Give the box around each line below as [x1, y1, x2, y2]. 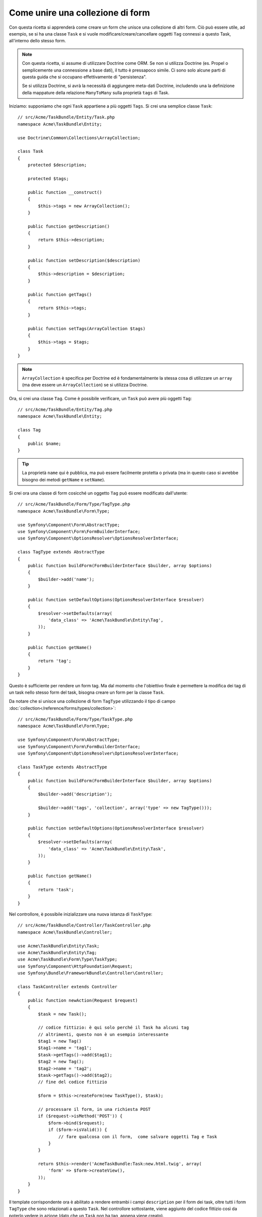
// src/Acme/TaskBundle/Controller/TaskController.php [17, 922, 151, 928]
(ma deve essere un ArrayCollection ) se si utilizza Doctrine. [22, 382, 148, 388]
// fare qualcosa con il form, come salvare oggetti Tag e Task [58, 1134, 217, 1139]
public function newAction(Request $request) [27, 997, 138, 1003]
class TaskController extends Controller [17, 984, 117, 989]
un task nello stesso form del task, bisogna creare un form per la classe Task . [9, 689, 165, 695]
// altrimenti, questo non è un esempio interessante [38, 1032, 169, 1037]
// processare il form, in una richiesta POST [38, 1106, 151, 1112]
